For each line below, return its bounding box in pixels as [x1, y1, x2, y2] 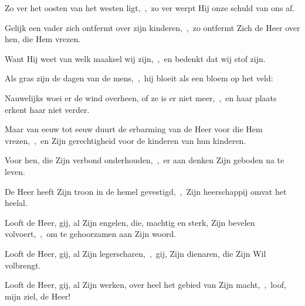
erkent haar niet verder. [5, 103, 90, 115]
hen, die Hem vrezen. [5, 33, 81, 45]
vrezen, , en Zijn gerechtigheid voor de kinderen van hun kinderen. [5, 134, 246, 146]
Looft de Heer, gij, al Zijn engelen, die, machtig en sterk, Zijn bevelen [5, 216, 255, 228]
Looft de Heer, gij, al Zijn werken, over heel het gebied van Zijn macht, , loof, [5, 279, 286, 291]
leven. [5, 165, 25, 177]
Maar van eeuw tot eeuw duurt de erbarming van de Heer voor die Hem [5, 123, 263, 135]
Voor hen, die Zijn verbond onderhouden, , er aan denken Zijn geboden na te [5, 154, 284, 166]
